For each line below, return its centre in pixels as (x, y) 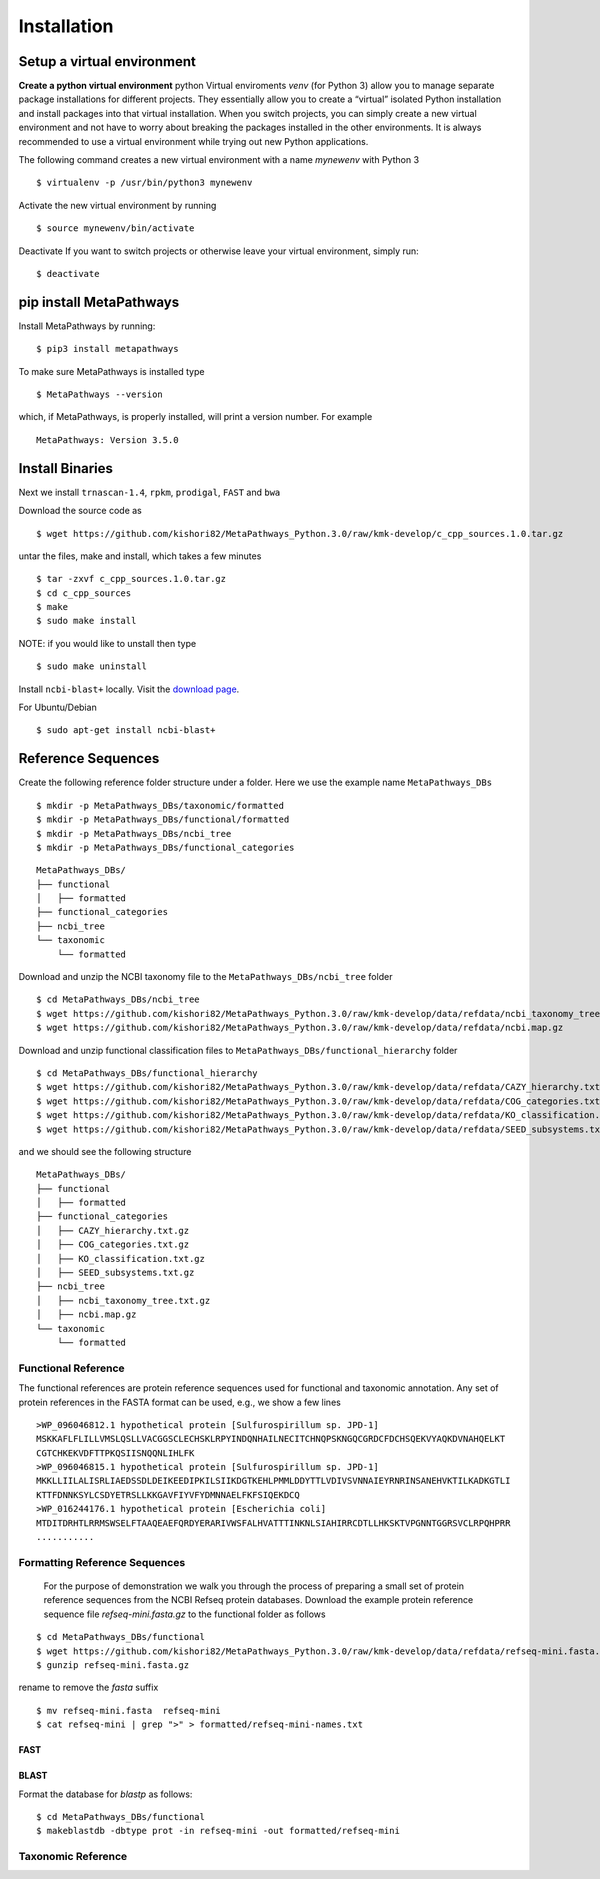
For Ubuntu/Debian (57, 707)
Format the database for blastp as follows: (105, 1794)
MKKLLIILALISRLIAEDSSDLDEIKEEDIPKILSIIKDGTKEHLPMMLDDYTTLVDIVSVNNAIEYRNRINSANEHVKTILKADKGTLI (273, 1481)
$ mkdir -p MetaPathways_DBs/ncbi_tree (134, 833)
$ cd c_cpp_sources (84, 593)
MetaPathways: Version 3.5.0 (107, 439)
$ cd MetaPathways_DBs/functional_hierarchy (147, 1073)
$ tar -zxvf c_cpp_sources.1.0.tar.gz (131, 579)
